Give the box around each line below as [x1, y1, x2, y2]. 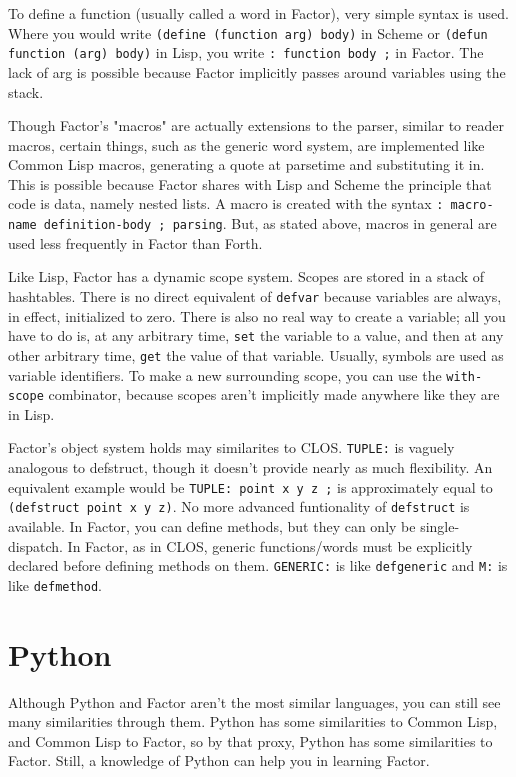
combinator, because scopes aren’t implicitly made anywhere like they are [48, 384, 500, 405]
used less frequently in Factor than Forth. [8, 232, 263, 253]
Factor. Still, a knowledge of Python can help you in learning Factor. [8, 750, 430, 771]
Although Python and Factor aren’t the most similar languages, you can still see [8, 691, 501, 712]
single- [420, 516, 460, 536]
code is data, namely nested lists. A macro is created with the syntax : [8, 193, 444, 214]
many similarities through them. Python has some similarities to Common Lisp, [8, 711, 498, 732]
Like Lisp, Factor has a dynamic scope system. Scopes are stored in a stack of [8, 266, 485, 287]
